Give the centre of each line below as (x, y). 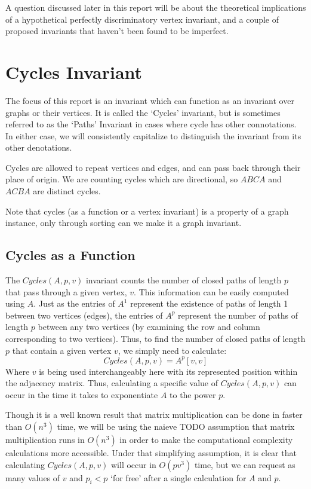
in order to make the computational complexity (206, 440)
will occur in (133, 464)
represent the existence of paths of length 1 (209, 303)
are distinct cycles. (67, 191)
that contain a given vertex (62, 350)
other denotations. (39, 147)
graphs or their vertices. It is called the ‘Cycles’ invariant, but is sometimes (143, 112)
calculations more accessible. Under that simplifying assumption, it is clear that (151, 453)
